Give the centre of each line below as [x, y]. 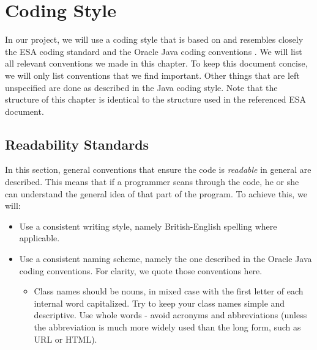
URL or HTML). [65, 339]
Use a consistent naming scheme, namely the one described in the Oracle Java [166, 259]
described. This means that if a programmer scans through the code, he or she [152, 182]
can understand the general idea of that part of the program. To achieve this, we [156, 193]
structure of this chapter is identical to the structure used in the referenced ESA [156, 99]
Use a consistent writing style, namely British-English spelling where [148, 226]
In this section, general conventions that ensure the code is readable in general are [158, 170]
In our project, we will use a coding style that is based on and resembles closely [154, 39]
